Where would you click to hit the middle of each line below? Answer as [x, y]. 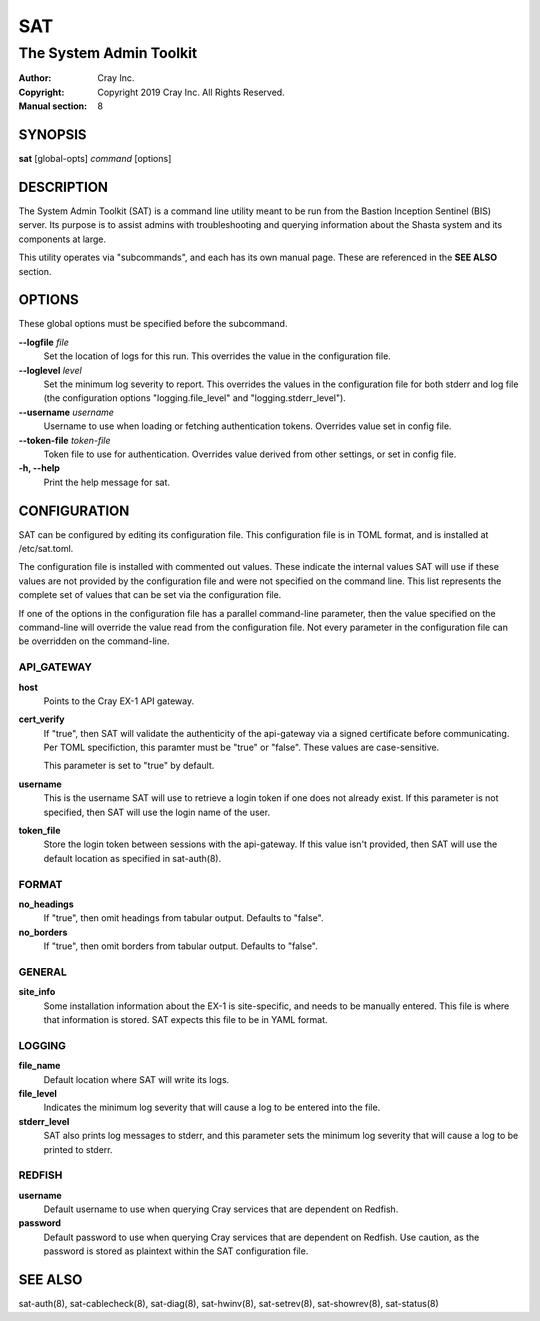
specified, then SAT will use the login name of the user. [156, 812]
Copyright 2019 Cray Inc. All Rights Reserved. [191, 92]
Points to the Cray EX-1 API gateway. [119, 701]
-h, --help [39, 468]
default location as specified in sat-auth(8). [132, 858]
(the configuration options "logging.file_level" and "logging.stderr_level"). [195, 398]
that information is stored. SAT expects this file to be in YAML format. [186, 1020]
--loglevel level [50, 370]
